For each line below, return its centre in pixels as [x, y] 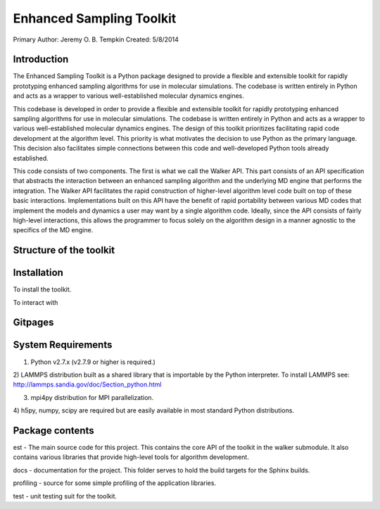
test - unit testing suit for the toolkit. [65, 496]
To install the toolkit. [42, 289]
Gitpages [33, 323]
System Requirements [63, 345]
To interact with [36, 302]
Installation [38, 273]
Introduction [41, 59]
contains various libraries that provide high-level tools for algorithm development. [131, 457]
